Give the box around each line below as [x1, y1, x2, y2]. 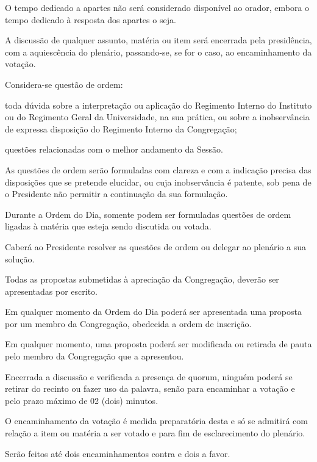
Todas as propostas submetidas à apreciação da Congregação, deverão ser [5, 273, 279, 286]
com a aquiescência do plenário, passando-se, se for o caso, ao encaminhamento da [5, 45, 312, 58]
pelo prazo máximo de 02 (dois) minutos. [5, 394, 158, 406]
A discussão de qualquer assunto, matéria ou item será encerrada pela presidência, [5, 34, 312, 46]
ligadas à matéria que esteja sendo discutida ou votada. [5, 220, 212, 233]
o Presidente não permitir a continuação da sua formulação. [5, 187, 228, 200]
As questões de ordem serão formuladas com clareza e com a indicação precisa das [5, 163, 312, 176]
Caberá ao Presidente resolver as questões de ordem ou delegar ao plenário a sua [5, 240, 306, 253]
